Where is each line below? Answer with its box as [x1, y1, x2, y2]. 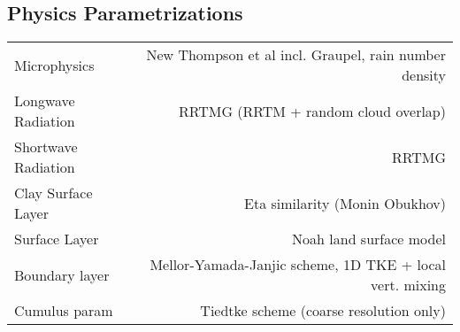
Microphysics [14, 54, 95, 75]
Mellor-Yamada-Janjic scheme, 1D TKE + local [149, 254, 446, 275]
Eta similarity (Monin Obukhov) [244, 192, 446, 213]
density [402, 65, 446, 86]
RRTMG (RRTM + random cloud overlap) [178, 100, 446, 121]
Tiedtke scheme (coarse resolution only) [200, 300, 446, 321]
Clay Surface [14, 182, 93, 204]
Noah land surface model [292, 228, 446, 250]
